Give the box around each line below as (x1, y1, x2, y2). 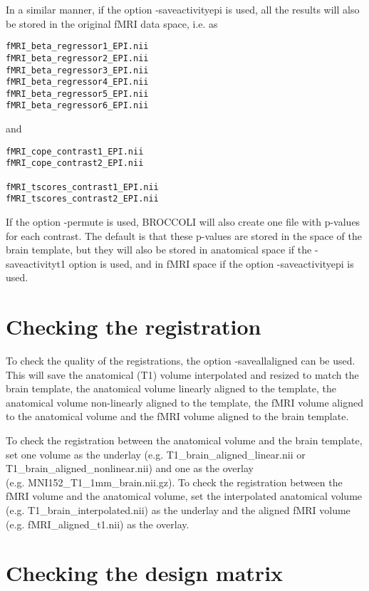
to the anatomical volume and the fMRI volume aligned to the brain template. (6, 409, 349, 424)
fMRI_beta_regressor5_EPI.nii (6, 88, 149, 99)
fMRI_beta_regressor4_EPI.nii (6, 77, 149, 88)
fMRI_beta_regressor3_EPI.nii (6, 65, 149, 75)
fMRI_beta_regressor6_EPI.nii (6, 100, 149, 111)
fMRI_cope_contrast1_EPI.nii (6, 146, 144, 157)
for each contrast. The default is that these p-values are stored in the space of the (6, 228, 362, 243)
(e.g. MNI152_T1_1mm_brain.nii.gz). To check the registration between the (6, 474, 343, 489)
